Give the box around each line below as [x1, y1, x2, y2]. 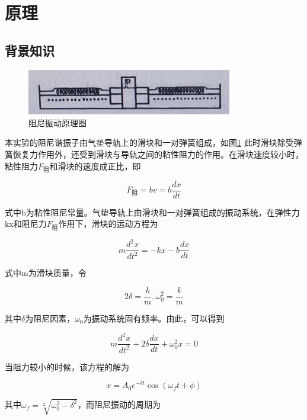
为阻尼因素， [25, 312, 75, 325]
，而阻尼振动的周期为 [78, 398, 161, 411]
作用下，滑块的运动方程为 [58, 217, 158, 230]
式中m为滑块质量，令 [5, 267, 87, 279]
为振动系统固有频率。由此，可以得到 [83, 312, 225, 325]
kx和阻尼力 [5, 217, 47, 230]
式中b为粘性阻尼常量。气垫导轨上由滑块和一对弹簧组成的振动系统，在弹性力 [5, 206, 300, 218]
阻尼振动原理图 [28, 116, 87, 129]
